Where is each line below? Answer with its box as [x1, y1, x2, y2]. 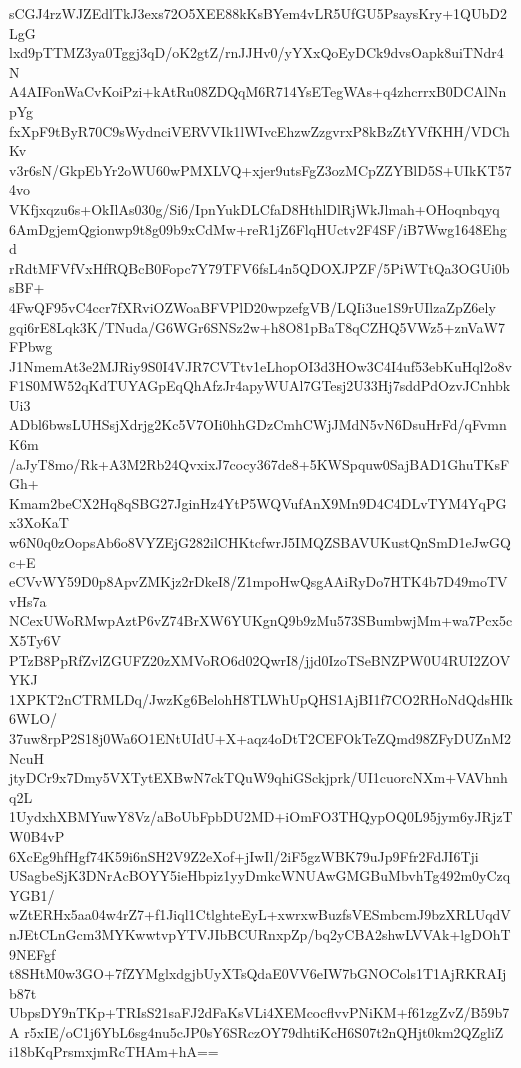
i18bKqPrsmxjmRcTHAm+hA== [9, 1041, 219, 1062]
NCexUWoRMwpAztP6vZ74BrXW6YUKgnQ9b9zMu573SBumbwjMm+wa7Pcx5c [9, 610, 513, 631]
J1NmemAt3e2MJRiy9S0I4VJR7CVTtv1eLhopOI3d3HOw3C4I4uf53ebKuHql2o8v [9, 355, 512, 376]
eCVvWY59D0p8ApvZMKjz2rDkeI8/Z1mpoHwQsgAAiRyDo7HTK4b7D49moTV [9, 571, 508, 592]
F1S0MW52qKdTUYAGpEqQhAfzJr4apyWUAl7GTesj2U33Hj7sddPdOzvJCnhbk [9, 375, 511, 396]
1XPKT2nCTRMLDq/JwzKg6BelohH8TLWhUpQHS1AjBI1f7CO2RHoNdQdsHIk [9, 688, 513, 709]
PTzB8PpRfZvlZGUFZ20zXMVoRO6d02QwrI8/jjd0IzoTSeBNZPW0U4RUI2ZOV [9, 649, 511, 670]
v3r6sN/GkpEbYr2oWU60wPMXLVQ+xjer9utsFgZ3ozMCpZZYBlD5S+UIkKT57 [9, 159, 512, 180]
